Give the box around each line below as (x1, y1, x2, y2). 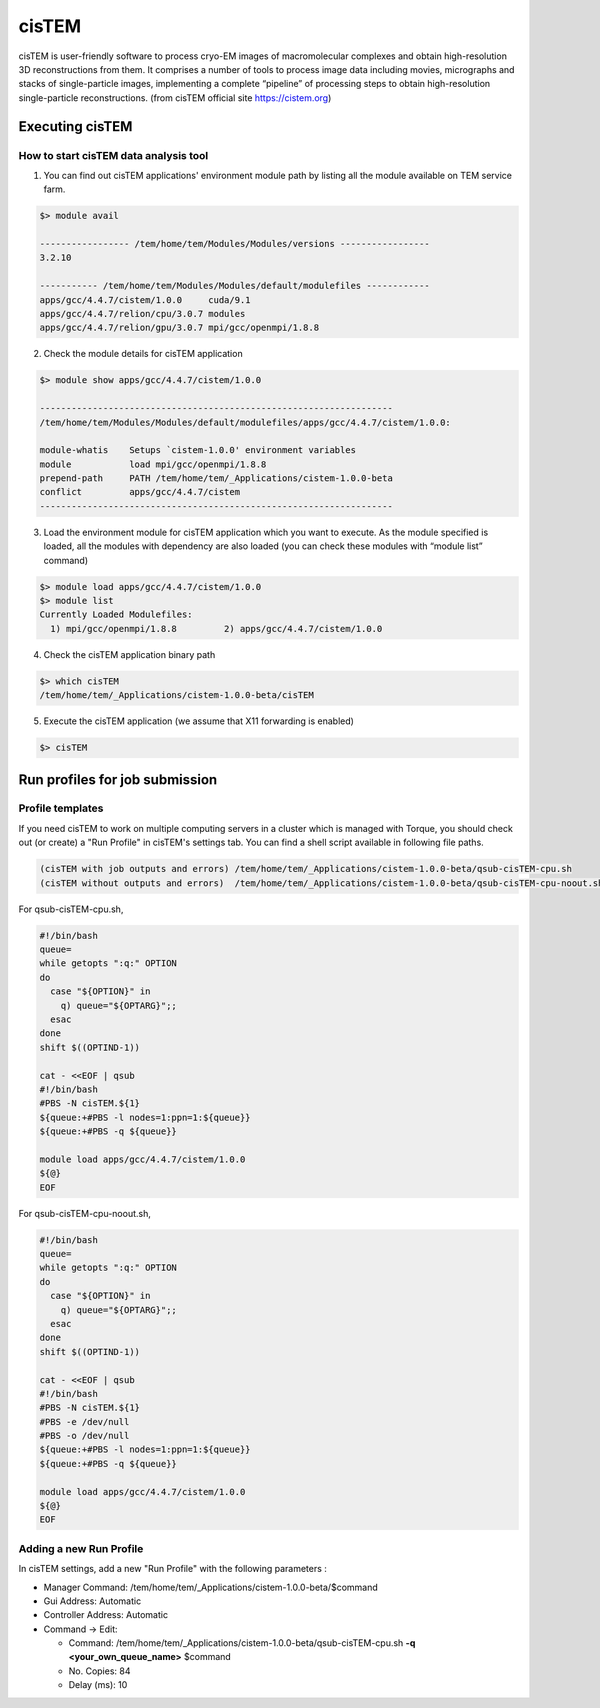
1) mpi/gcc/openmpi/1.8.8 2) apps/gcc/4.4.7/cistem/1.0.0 (50, 623, 383, 634)
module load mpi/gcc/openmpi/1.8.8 (39, 458, 267, 470)
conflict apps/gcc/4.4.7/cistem (39, 486, 240, 498)
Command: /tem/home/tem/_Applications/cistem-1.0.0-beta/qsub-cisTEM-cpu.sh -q (68, 1637, 416, 1649)
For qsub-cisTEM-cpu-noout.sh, (18, 1207, 152, 1219)
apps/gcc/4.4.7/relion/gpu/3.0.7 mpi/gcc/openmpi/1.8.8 (39, 322, 320, 334)
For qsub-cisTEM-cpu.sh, (18, 903, 124, 915)
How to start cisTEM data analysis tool (18, 148, 209, 162)
